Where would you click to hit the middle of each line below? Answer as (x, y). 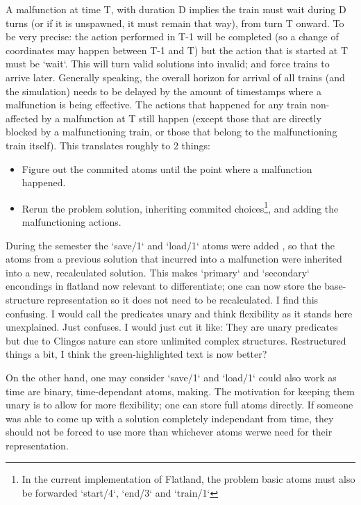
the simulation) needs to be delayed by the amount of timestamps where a (163, 91)
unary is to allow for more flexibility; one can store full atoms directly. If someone (179, 405)
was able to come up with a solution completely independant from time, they (170, 418)
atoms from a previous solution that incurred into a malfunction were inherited (174, 259)
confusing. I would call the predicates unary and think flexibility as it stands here (179, 313)
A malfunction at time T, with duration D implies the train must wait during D (176, 9)
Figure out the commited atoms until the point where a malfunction (167, 168)
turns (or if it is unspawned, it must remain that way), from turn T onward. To (175, 23)
